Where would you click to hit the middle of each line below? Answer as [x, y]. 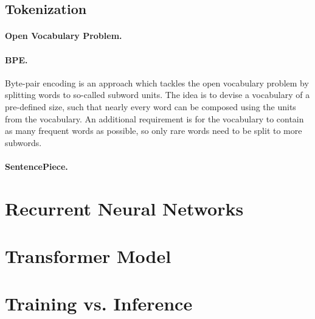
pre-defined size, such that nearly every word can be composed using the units [151, 106]
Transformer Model [88, 256]
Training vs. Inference [99, 303]
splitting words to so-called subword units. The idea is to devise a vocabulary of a [157, 95]
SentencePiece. [36, 166]
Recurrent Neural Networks [124, 208]
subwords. [23, 142]
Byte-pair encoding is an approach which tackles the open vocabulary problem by [157, 82]
